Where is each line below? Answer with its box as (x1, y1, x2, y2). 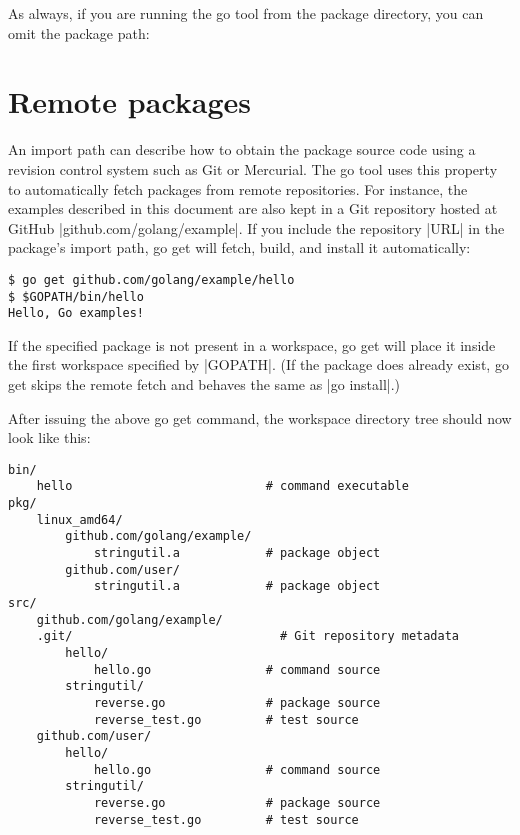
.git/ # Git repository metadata (36, 629, 460, 644)
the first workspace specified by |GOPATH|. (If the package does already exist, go (8, 354, 509, 375)
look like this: (8, 427, 91, 448)
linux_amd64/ (36, 512, 123, 527)
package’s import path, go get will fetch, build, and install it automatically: (8, 237, 471, 258)
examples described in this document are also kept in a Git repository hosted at (8, 198, 498, 219)
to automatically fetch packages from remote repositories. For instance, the (8, 178, 468, 199)
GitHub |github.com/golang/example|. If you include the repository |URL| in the (8, 217, 505, 238)
